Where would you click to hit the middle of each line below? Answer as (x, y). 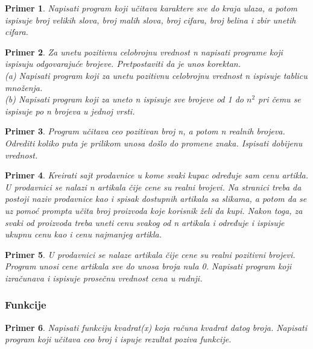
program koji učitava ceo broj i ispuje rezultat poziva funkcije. (118, 339)
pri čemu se (280, 99)
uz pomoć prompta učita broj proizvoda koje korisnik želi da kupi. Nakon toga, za (154, 210)
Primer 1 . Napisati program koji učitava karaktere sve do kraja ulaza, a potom (151, 8)
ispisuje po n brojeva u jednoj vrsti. (70, 111)
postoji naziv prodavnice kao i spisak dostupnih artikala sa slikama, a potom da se (156, 199)
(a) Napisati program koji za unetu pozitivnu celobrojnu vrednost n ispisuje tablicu (156, 75)
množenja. (24, 87)
